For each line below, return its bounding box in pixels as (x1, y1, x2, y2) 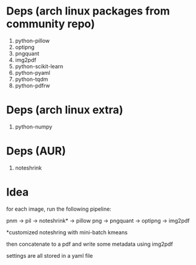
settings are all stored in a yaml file (6, 252, 93, 259)
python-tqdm (15, 75, 48, 83)
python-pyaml (15, 69, 50, 76)
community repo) (6, 17, 95, 31)
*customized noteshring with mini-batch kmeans (6, 228, 128, 236)
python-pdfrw (15, 81, 50, 89)
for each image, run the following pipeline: (6, 205, 112, 212)
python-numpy (15, 123, 53, 130)
